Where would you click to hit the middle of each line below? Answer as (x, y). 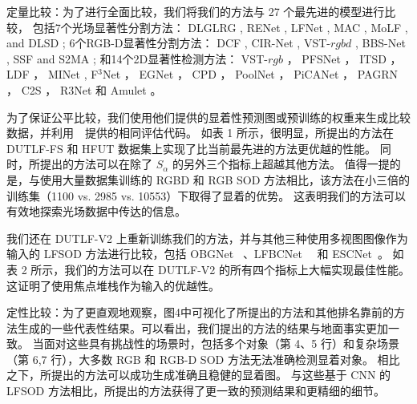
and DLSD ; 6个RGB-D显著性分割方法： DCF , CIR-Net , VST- (168, 43)
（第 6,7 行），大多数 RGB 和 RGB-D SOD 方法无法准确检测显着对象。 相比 (203, 359)
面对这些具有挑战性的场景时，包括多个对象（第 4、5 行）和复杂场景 (221, 343)
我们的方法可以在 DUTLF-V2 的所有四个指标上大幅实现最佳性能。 (237, 269)
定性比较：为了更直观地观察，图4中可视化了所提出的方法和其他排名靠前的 (200, 312)
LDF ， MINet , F (53, 74)
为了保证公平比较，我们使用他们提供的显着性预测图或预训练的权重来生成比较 (208, 117)
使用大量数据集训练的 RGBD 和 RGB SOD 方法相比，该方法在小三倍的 (225, 179)
